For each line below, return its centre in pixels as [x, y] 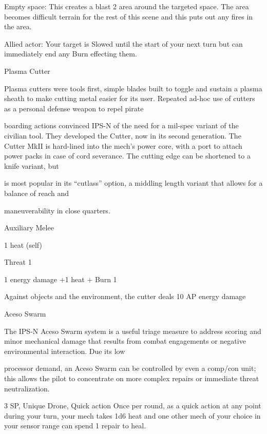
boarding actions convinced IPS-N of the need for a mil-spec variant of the [121, 125]
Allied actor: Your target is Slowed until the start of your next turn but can [123, 43]
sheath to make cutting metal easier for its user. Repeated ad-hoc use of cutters [130, 98]
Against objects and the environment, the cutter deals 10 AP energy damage [125, 296]
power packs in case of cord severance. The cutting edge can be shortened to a [127, 156]
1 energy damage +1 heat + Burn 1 [61, 279]
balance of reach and [37, 193]
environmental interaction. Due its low [65, 351]
